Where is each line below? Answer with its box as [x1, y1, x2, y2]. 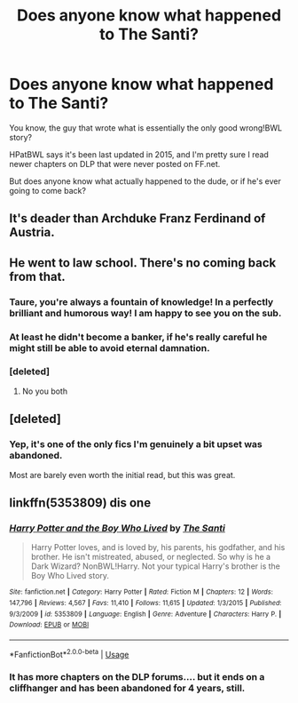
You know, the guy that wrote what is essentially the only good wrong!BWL [9, 122, 282, 133]
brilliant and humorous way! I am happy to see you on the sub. [9, 307, 282, 319]
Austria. [9, 225, 55, 240]
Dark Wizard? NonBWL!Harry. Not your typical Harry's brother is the [30, 561, 281, 571]
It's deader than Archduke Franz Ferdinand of [9, 211, 266, 227]
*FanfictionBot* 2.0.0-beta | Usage [9, 647, 129, 659]
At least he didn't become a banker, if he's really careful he [9, 331, 268, 343]
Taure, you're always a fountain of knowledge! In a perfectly [9, 295, 274, 308]
